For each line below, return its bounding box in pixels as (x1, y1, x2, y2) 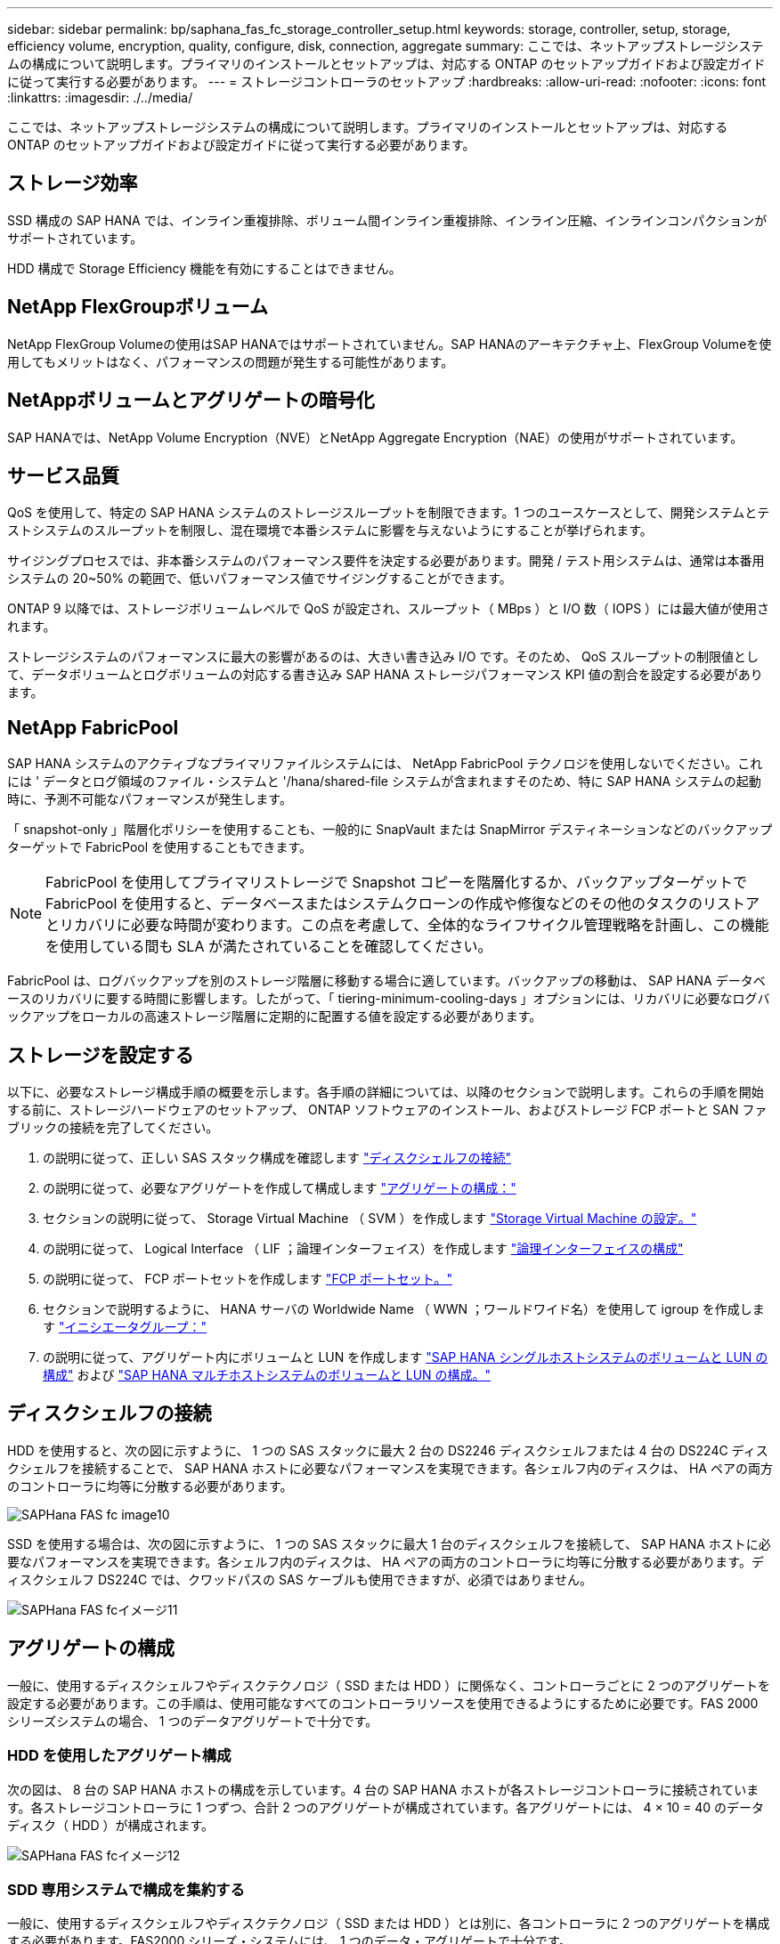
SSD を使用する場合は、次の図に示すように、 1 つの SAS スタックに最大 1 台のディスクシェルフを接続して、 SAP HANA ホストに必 (7, 1535, 771, 1551)
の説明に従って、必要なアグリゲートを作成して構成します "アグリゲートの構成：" (43, 1180, 516, 1196)
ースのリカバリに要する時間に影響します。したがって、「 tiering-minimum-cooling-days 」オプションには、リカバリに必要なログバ (7, 991, 770, 1007)
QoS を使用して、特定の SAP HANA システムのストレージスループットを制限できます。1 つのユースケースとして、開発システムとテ (7, 505, 770, 521)
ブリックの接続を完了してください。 (7, 1120, 219, 1136)
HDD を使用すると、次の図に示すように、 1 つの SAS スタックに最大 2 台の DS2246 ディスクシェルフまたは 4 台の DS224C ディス (7, 1442, 768, 1458)
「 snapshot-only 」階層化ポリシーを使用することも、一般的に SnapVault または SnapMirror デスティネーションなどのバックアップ (7, 822, 773, 838)
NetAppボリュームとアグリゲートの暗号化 (7, 389, 375, 412)
